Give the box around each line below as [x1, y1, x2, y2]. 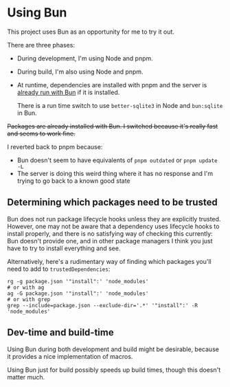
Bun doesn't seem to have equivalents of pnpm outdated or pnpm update [16, 156, 218, 164]
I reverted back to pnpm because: [7, 142, 103, 151]
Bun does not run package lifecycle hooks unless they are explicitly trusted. [7, 214, 221, 223]
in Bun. [16, 109, 38, 117]
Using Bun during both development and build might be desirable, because [7, 345, 220, 353]
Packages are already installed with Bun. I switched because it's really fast [7, 122, 218, 130]
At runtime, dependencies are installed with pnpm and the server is [16, 80, 207, 89]
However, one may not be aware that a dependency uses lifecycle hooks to [7, 222, 220, 230]
